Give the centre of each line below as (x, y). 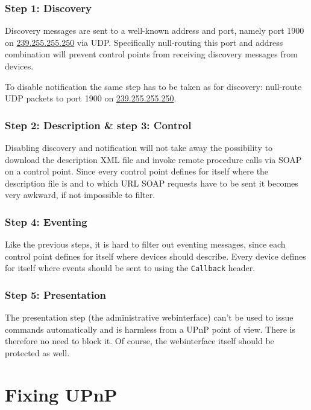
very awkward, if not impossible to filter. (80, 195)
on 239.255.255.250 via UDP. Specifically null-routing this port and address (144, 42)
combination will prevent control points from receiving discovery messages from (151, 54)
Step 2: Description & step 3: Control (98, 125)
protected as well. (37, 353)
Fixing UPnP (61, 394)
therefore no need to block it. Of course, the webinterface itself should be (140, 341)
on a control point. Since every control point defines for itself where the (137, 171)
